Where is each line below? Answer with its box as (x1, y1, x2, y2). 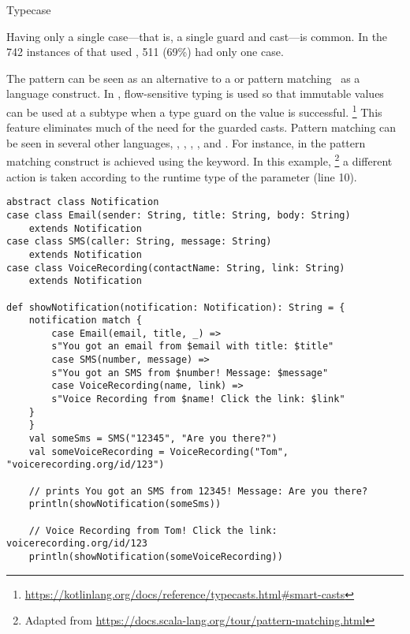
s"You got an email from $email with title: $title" (51, 341, 334, 352)
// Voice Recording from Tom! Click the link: (28, 524, 278, 536)
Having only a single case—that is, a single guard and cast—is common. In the (6, 28, 388, 44)
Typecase (6, 2, 51, 17)
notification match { (28, 315, 142, 326)
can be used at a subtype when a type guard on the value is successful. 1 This (6, 101, 382, 120)
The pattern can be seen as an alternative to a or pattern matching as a (6, 69, 360, 86)
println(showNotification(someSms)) (28, 498, 222, 510)
